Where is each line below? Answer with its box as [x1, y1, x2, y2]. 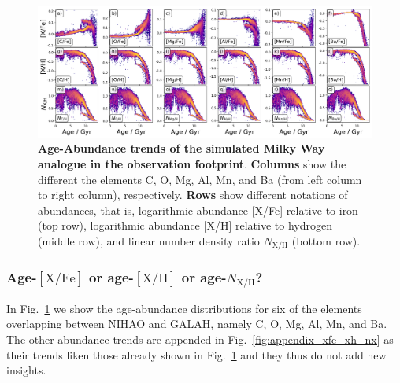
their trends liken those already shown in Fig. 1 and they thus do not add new [6, 346, 387, 363]
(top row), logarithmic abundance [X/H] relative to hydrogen [38, 217, 332, 234]
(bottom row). [291, 233, 361, 249]
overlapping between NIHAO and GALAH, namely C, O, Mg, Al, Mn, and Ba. [6, 315, 387, 332]
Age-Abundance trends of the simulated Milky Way [38, 140, 325, 157]
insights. [6, 362, 46, 378]
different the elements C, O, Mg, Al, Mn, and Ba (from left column [38, 171, 362, 187]
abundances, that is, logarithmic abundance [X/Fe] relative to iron [38, 201, 358, 218]
